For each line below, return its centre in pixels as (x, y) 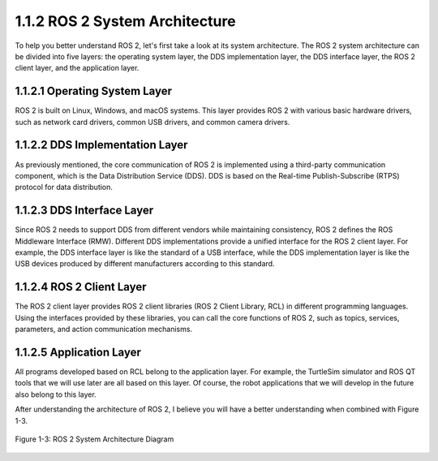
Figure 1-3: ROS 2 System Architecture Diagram (94, 439)
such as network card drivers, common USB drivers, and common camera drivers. (152, 122)
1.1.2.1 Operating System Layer (94, 91)
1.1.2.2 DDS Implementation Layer (101, 145)
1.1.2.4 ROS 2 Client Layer (81, 287)
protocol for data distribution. (64, 187)
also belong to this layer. (56, 394)
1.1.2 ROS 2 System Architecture (125, 21)
